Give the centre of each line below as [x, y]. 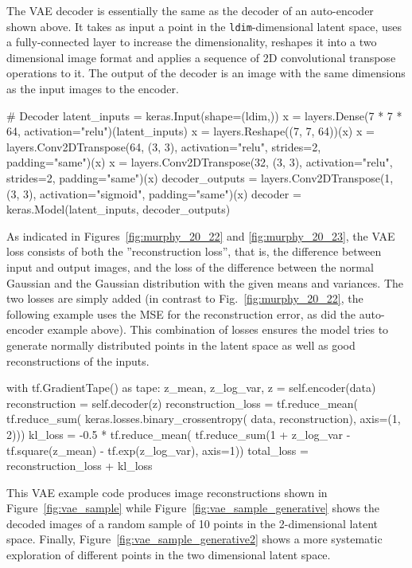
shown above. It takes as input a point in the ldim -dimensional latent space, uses [204, 26]
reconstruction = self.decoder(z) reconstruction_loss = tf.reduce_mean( [183, 403]
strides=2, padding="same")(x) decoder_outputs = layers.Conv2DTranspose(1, [200, 178]
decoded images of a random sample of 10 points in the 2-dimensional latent [192, 523]
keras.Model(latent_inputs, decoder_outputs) [119, 209]
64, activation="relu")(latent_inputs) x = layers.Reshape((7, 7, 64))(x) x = [190, 131]
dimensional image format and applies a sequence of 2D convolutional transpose [201, 57]
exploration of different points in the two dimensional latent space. [169, 555]
